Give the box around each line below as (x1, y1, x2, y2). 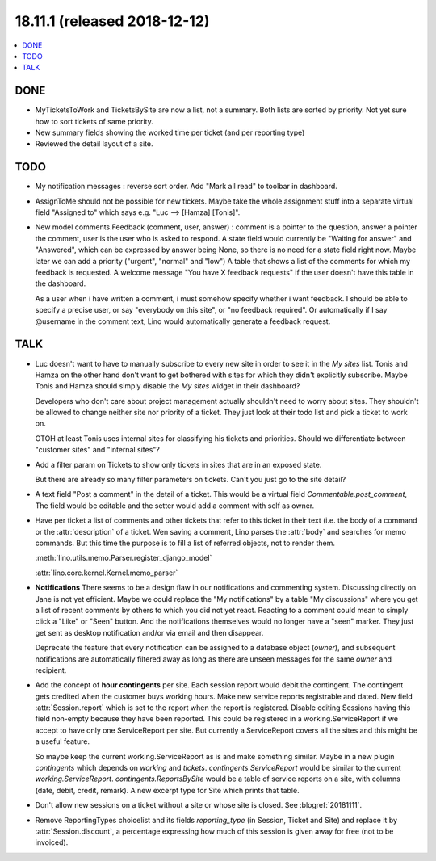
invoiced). (35, 838, 69, 847)
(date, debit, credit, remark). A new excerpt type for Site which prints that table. (35, 785, 300, 795)
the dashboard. (35, 279, 86, 288)
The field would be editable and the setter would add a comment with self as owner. (35, 501, 315, 510)
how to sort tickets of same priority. (35, 116, 153, 126)
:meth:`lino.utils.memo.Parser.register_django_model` (35, 553, 212, 563)
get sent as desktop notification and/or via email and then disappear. (35, 628, 264, 637)
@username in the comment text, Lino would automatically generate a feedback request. (35, 316, 331, 326)
